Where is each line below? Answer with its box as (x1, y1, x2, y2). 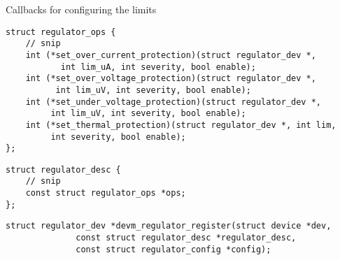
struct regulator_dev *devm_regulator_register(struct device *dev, (6, 221, 332, 231)
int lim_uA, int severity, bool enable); (60, 62, 256, 72)
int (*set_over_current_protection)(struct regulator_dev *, (25, 50, 316, 60)
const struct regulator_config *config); (76, 244, 271, 254)
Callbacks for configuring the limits (6, 2, 157, 16)
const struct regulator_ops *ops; (25, 188, 186, 198)
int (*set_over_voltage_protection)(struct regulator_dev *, (25, 73, 316, 84)
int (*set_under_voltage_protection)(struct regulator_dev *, (25, 96, 322, 107)
